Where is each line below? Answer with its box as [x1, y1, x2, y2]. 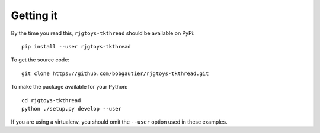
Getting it [11, 9, 58, 22]
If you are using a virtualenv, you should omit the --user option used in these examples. [11, 118, 228, 125]
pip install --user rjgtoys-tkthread [21, 43, 132, 50]
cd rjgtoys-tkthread [21, 97, 81, 103]
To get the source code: [11, 56, 69, 63]
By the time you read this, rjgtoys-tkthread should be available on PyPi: [11, 30, 195, 37]
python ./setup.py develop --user [21, 105, 121, 112]
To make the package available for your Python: [11, 83, 128, 90]
